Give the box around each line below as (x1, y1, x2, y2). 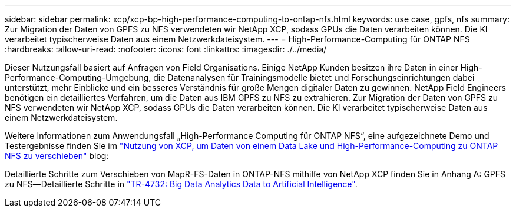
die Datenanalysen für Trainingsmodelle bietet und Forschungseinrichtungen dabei (153, 72, 475, 82)
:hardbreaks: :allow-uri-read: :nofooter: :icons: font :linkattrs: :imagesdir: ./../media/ (5, 44, 327, 54)
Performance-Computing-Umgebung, (5, 72, 151, 82)
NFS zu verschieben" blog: (5, 151, 109, 161)
